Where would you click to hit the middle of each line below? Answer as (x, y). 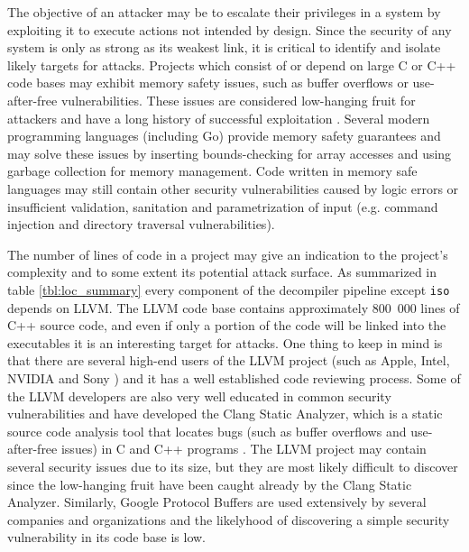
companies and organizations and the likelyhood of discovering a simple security (229, 519)
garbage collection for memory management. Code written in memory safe (212, 171)
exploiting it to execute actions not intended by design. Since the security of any (230, 29)
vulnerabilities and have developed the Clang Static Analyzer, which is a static (225, 414)
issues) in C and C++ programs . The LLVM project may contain (244, 449)
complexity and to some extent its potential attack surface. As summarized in (222, 272)
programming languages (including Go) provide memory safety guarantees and (224, 136)
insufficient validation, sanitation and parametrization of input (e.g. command (223, 206)
